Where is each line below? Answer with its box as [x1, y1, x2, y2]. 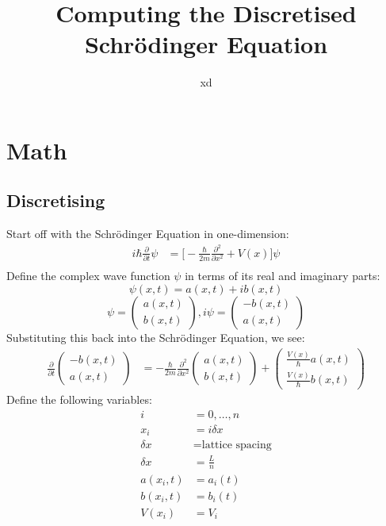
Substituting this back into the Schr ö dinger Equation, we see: [6, 328, 305, 345]
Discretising [6, 188, 105, 213]
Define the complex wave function [6, 267, 170, 284]
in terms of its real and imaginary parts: [185, 267, 380, 284]
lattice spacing [201, 440, 272, 451]
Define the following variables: [6, 390, 152, 407]
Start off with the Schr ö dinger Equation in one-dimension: [6, 225, 289, 242]
